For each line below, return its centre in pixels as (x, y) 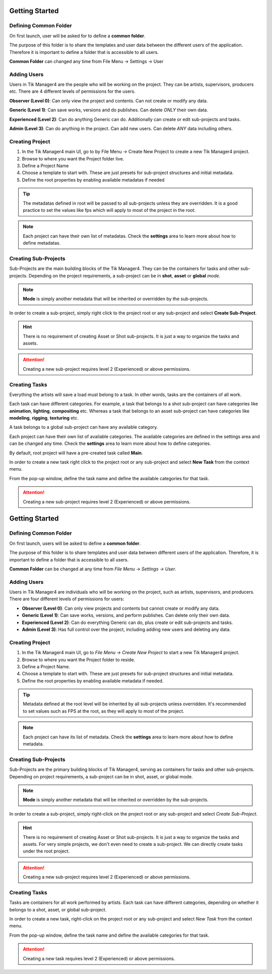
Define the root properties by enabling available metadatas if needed (93, 180)
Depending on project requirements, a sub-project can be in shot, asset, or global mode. (101, 776)
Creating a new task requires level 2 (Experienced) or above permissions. (99, 958)
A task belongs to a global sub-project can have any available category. (84, 427)
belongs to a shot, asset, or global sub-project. (58, 909)
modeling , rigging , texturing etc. (44, 418)
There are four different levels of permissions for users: (67, 599)
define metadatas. (42, 243)
